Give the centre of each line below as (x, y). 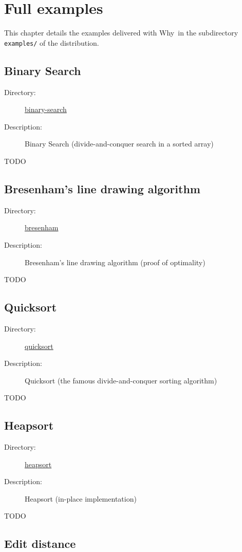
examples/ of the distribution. (52, 42)
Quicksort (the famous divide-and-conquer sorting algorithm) (121, 380)
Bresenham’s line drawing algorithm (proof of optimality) (115, 262)
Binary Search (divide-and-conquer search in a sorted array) (119, 144)
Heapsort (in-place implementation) (81, 498)
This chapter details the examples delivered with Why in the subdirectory (121, 33)
